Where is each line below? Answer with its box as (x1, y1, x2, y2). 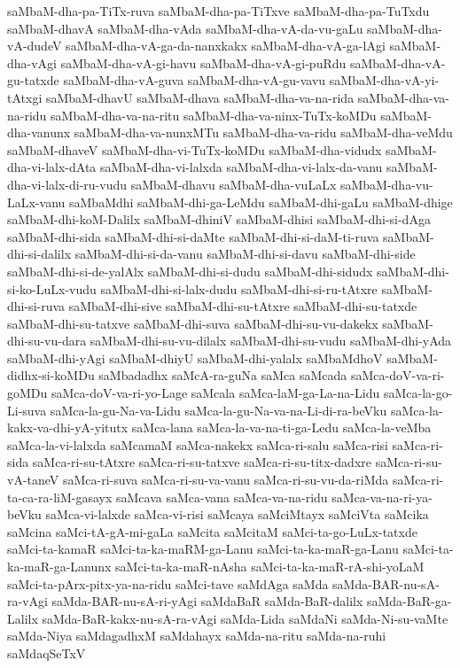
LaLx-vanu (7, 192, 66, 211)
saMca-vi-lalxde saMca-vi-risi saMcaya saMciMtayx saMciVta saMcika (45, 505, 429, 524)
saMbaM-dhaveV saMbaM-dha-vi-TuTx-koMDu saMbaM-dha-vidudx (7, 140, 382, 159)
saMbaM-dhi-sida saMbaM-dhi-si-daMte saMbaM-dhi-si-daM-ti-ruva (7, 227, 379, 245)
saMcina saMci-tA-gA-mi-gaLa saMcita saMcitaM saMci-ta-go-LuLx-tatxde (7, 522, 417, 540)
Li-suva (7, 400, 47, 419)
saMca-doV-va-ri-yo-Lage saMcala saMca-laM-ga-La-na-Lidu (51, 384, 380, 402)
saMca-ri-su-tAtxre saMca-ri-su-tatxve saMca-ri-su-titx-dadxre (32, 453, 371, 471)
